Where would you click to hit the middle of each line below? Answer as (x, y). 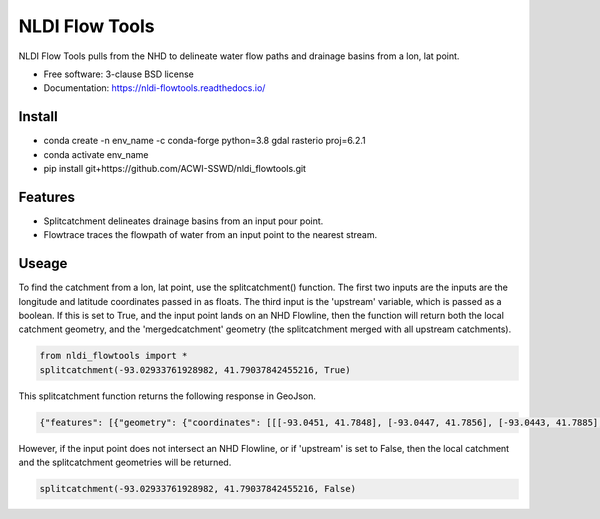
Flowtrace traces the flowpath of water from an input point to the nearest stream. (210, 235)
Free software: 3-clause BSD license (118, 74)
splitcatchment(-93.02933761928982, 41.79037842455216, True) (195, 369)
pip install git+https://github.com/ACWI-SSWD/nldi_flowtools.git (175, 169)
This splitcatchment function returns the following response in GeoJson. (167, 396)
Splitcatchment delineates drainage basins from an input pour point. (183, 221)
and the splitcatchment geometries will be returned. (125, 462)
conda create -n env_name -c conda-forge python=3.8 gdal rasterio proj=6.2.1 (204, 141)
